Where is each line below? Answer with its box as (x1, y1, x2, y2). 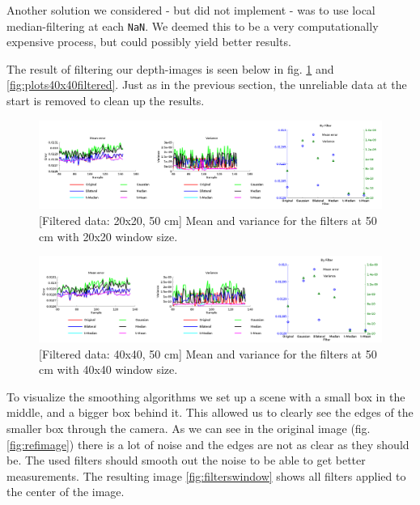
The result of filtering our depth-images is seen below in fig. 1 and (6, 60, 334, 77)
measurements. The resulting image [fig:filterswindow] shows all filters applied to (6, 467, 406, 484)
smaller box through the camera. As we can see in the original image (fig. (6, 419, 371, 436)
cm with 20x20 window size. (39, 227, 178, 244)
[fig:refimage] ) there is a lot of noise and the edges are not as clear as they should (6, 435, 409, 452)
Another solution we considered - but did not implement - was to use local (6, 2, 375, 18)
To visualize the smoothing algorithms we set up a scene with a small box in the (6, 388, 405, 405)
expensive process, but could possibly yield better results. (6, 33, 291, 50)
